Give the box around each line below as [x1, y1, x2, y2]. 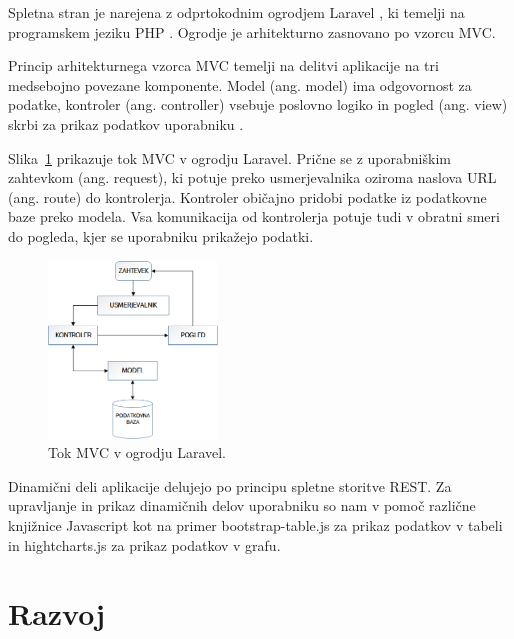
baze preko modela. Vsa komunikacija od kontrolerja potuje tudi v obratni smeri [8, 206, 500, 227]
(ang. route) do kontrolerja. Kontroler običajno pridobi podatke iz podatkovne [8, 186, 487, 207]
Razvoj [8, 593, 106, 634]
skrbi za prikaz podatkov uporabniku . [8, 113, 244, 134]
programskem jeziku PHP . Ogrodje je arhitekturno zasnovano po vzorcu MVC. [8, 21, 496, 42]
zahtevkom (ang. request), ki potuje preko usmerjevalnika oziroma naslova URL [8, 167, 497, 188]
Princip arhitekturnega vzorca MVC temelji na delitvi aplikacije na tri [8, 55, 439, 76]
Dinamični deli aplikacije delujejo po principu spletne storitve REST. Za [8, 475, 452, 496]
